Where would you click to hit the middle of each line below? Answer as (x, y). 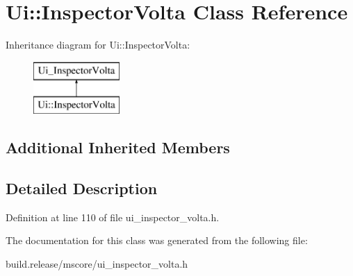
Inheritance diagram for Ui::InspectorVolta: (98, 45)
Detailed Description (82, 188)
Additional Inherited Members (118, 147)
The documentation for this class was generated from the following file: (157, 240)
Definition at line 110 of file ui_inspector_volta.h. (113, 217)
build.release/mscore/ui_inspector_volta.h (97, 264)
